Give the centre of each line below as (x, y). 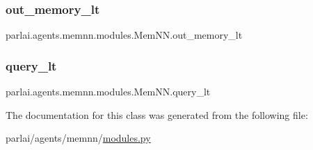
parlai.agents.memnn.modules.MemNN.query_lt (108, 92)
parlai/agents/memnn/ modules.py (78, 138)
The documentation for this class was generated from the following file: (157, 114)
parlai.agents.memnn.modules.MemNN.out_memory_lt (124, 35)
